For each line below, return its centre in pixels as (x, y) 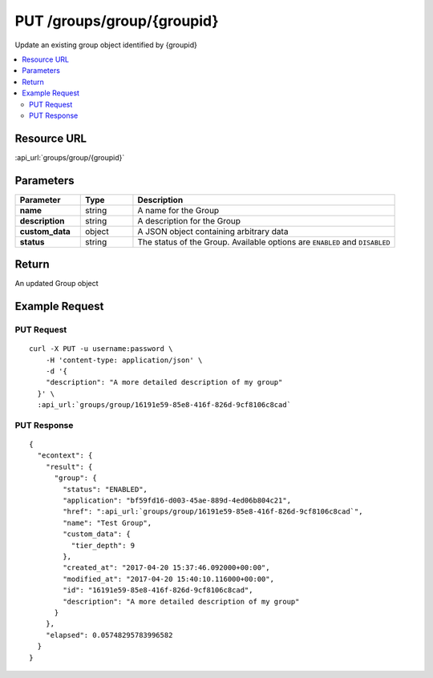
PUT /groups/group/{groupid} (117, 21)
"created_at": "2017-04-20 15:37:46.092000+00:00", (166, 568)
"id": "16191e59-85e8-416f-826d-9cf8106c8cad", (158, 590)
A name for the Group (178, 210)
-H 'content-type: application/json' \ (124, 360)
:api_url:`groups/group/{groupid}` (70, 157)
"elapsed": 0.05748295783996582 (109, 635)
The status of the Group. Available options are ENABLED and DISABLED (264, 242)
